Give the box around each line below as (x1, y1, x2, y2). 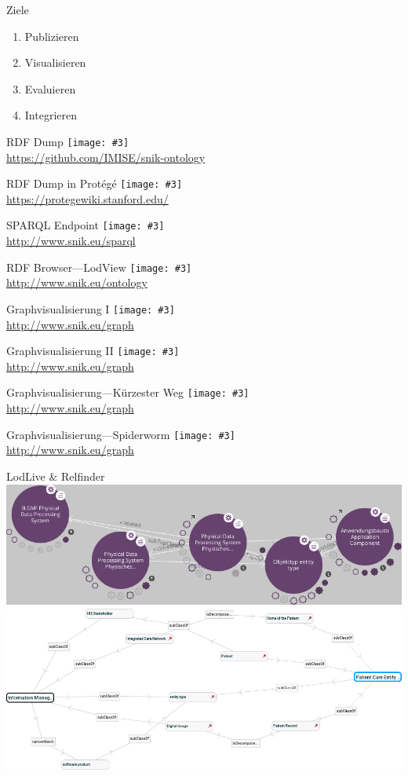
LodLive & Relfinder (6, 467, 105, 484)
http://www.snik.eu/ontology (6, 274, 148, 291)
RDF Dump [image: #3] (6, 133, 129, 149)
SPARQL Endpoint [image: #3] (6, 217, 165, 233)
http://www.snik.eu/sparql (6, 232, 136, 249)
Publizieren (24, 27, 79, 44)
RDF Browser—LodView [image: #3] (6, 258, 192, 275)
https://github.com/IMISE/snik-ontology (6, 148, 206, 165)
